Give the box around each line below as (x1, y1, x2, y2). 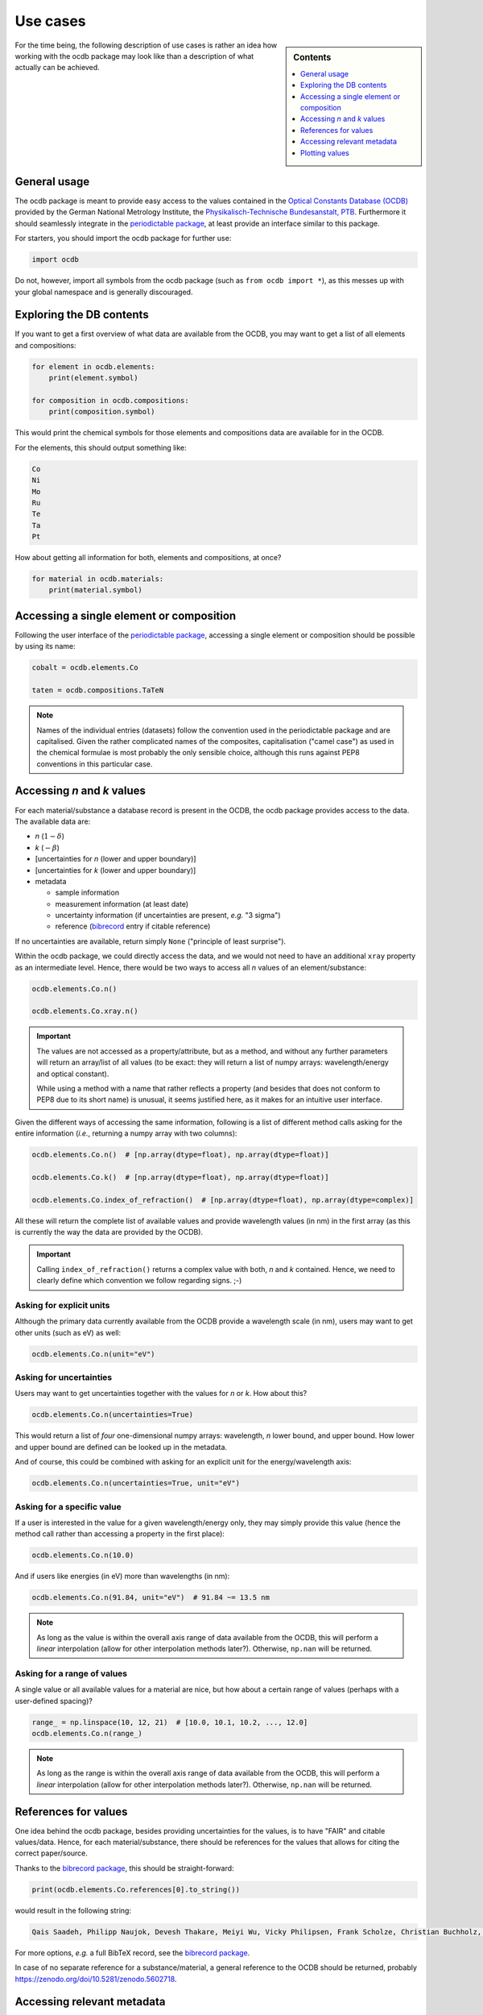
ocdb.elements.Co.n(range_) (31, 1729, 142, 1738)
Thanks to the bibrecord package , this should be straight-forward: (14, 1863, 234, 1873)
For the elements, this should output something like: (14, 442, 187, 452)
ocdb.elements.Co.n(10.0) (31, 1551, 134, 1560)
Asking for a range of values (14, 1668, 128, 1679)
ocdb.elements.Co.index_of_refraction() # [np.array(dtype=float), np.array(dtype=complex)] (31, 1195, 415, 1204)
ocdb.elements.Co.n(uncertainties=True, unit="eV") (31, 1479, 241, 1488)
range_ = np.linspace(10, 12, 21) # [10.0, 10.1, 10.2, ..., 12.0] (31, 1718, 308, 1726)
